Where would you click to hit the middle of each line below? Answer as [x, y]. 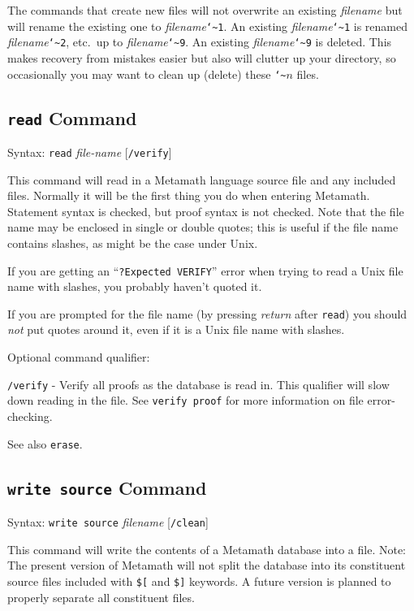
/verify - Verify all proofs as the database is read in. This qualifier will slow [198, 384]
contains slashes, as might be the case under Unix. [133, 243]
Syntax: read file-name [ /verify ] [90, 152]
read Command [72, 117]
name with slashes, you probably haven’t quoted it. [135, 286]
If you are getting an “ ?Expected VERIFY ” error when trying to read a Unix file [205, 270]
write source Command [107, 487]
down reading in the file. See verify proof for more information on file [185, 400]
